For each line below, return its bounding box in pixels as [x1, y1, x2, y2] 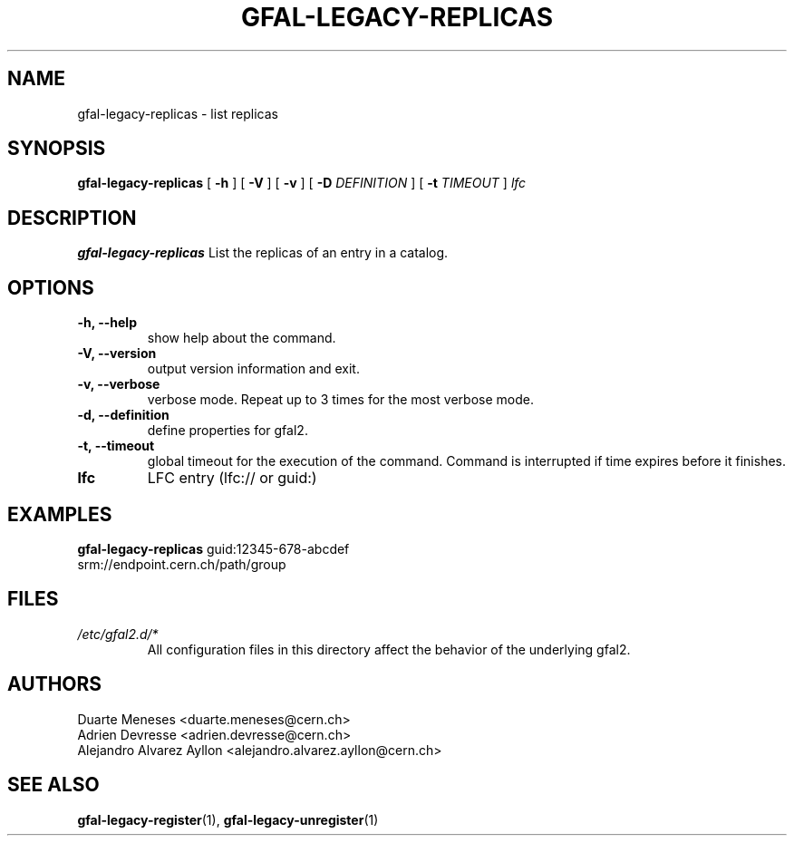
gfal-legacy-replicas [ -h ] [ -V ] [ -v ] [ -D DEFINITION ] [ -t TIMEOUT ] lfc [77, 175, 527, 191]
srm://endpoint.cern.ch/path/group [77, 556, 286, 572]
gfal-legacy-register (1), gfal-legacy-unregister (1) [77, 811, 379, 828]
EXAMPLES [7, 502, 112, 526]
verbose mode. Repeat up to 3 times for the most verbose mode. [147, 392, 534, 408]
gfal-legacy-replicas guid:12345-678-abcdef [77, 540, 350, 557]
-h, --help [77, 315, 137, 331]
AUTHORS [7, 673, 102, 696]
